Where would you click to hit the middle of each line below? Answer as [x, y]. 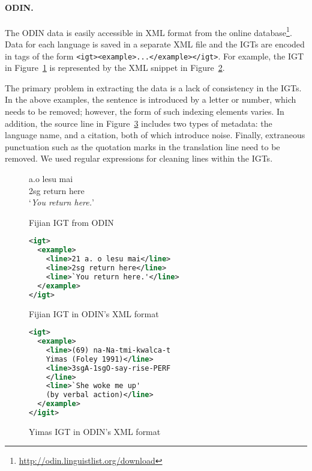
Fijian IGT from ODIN [71, 222]
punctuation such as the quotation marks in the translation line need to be [142, 146]
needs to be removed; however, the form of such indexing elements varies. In [145, 111]
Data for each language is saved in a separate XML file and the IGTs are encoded [155, 44]
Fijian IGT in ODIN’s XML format [94, 313]
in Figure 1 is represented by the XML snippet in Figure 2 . [115, 68]
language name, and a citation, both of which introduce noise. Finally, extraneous [155, 135]
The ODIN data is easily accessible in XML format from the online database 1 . [148, 31]
